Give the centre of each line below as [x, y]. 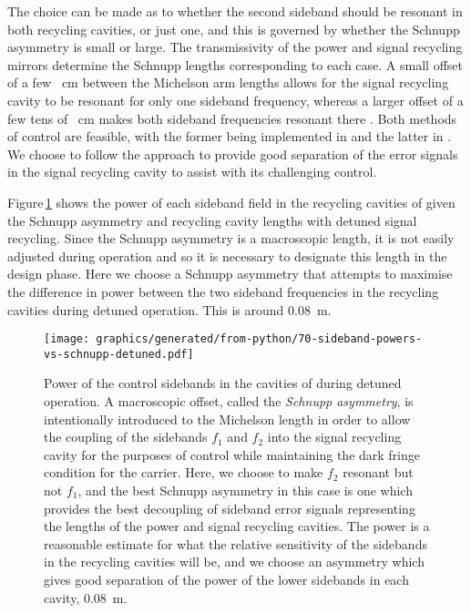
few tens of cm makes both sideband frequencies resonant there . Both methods [232, 118]
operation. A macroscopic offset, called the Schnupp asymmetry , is [229, 401]
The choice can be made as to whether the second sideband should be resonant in [235, 11]
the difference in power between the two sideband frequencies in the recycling [223, 291]
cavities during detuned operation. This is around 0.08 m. [169, 309]
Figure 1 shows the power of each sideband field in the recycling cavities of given [231, 202]
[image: [67, 339]
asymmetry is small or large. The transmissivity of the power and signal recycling [235, 47]
